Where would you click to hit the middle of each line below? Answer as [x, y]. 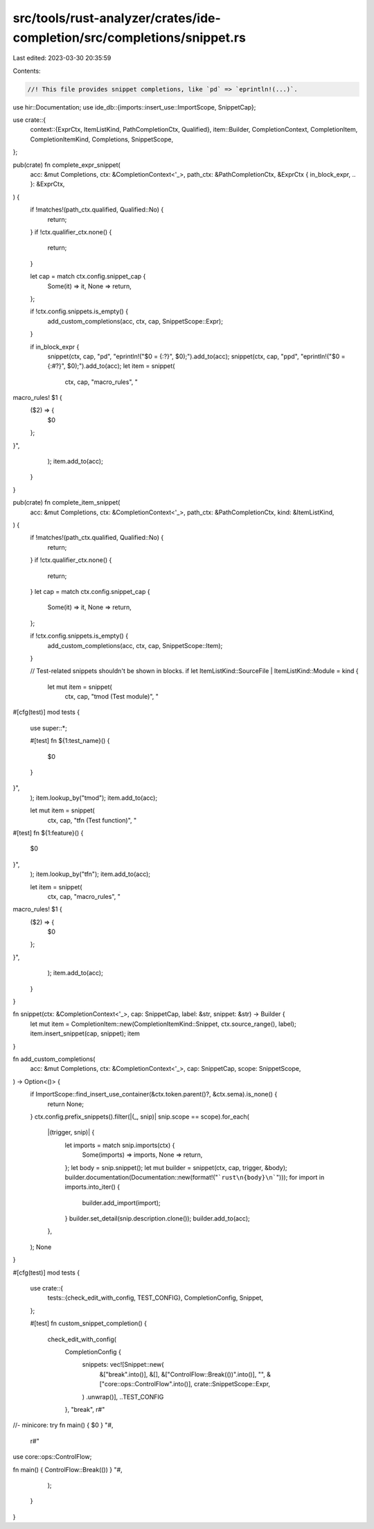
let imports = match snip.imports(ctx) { [120, 1145]
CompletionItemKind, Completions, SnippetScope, [101, 139]
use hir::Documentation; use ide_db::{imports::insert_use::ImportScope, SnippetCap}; [134, 107]
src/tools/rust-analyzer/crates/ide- [117, 18]
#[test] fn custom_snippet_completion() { [88, 1323]
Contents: [27, 71]
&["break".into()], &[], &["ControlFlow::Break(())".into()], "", [182, 1374]
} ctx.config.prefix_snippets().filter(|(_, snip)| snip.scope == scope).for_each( [140, 1117]
